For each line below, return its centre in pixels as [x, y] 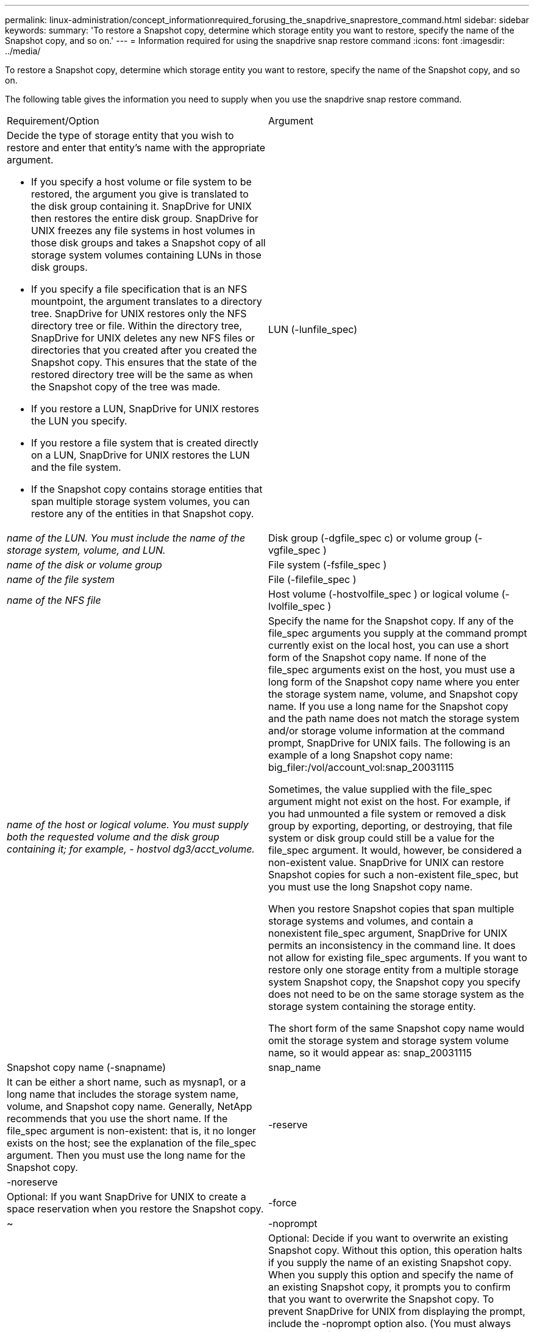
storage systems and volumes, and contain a [371, 921]
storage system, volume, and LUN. [86, 550]
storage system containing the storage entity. [372, 1006]
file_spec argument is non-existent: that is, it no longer [132, 1131]
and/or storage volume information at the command [386, 731]
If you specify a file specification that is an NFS [139, 289]
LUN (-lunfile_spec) [313, 329]
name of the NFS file [54, 600]
